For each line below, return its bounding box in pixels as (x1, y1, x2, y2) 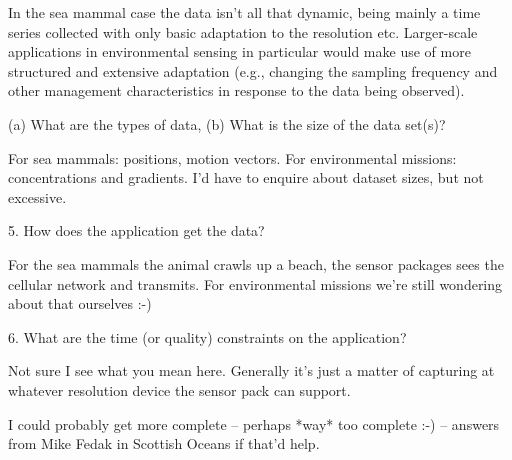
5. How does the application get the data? (8, 220, 265, 241)
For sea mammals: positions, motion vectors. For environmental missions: (8, 147, 457, 168)
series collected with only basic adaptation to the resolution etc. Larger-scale (8, 21, 478, 42)
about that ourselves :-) (8, 293, 152, 314)
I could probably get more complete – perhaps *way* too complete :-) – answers (8, 413, 500, 434)
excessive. (8, 186, 67, 207)
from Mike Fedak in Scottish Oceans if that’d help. (8, 433, 320, 454)
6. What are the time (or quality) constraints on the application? (8, 326, 407, 347)
